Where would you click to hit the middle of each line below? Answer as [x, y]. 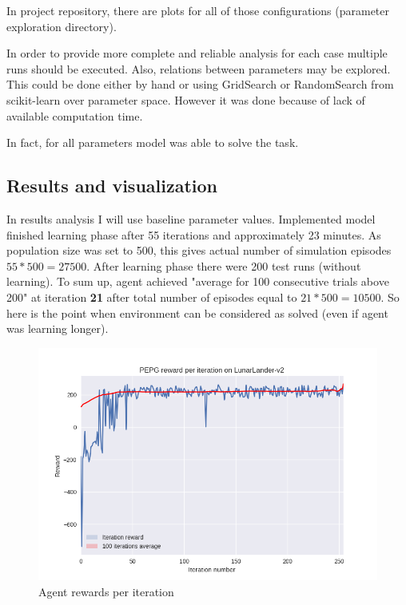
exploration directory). [62, 26]
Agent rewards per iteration [106, 591]
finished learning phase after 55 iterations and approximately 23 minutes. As [194, 234]
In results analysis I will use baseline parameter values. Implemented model [191, 218]
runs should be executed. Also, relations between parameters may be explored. [199, 68]
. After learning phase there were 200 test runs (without [224, 265]
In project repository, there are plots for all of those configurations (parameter [198, 10]
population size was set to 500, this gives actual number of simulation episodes [199, 250]
